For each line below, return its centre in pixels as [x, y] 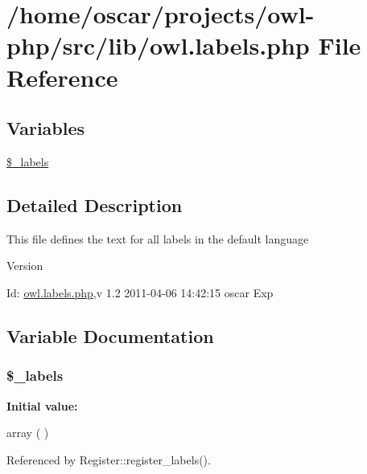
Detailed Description [95, 204]
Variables [46, 128]
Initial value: [42, 405]
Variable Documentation [110, 335]
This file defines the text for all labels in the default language [158, 238]
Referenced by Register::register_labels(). [109, 459]
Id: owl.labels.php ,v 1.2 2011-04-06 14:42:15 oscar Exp [140, 292]
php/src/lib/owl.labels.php [158, 45]
